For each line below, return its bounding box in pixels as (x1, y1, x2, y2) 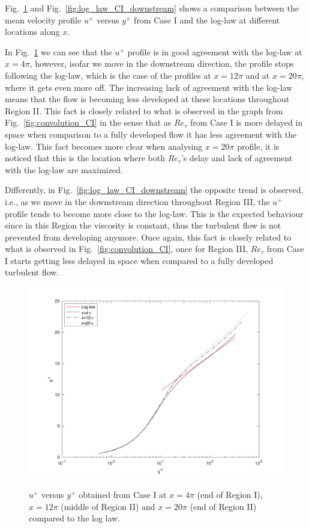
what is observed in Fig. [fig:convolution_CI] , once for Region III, (5, 242, 248, 255)
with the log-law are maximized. (5, 163, 123, 176)
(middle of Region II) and (61, 500, 155, 512)
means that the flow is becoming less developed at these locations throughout (5, 93, 290, 105)
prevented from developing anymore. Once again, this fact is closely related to (5, 230, 292, 243)
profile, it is (237, 140, 280, 152)
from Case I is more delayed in (190, 116, 303, 129)
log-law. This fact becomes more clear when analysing (5, 140, 203, 152)
